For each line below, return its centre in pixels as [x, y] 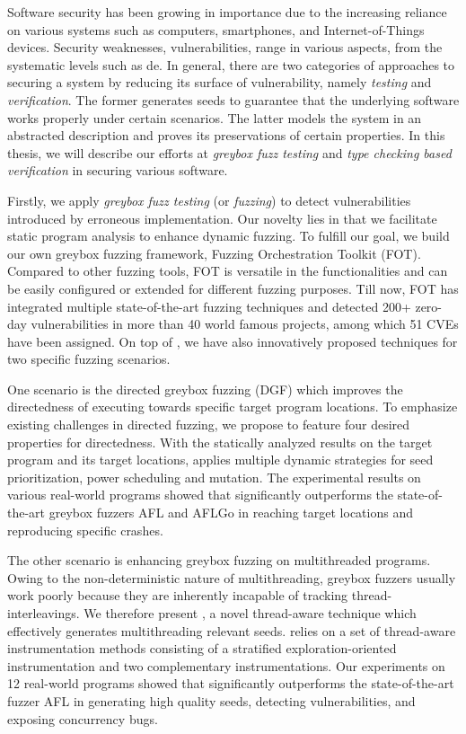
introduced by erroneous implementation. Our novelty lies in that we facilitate [222, 218]
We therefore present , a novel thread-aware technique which [250, 613]
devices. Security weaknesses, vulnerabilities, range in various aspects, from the [225, 47]
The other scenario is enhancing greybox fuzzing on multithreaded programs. [219, 560]
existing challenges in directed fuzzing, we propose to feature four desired [209, 424]
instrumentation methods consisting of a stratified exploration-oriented [202, 648]
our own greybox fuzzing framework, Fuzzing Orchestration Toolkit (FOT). [214, 253]
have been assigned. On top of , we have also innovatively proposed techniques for [233, 341]
